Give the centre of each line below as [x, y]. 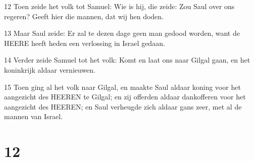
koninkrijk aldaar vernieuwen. [50, 69]
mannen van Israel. [34, 116]
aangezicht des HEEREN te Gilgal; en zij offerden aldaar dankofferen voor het [125, 97]
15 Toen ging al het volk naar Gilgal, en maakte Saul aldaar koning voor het [122, 87]
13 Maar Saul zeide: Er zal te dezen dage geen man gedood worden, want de [122, 33]
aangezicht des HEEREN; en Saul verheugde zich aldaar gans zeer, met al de [123, 106]
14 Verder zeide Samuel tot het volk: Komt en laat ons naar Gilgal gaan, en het [127, 60]
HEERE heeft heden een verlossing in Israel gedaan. [85, 43]
